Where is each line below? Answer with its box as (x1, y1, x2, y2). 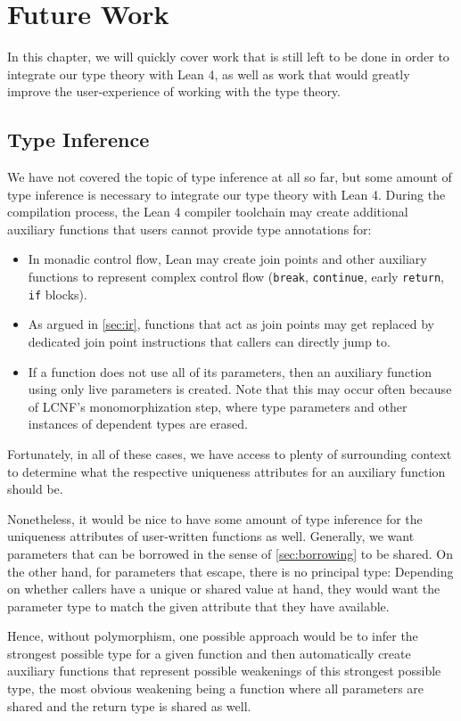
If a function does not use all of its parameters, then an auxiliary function (28, 362, 432, 381)
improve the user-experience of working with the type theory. (7, 82, 341, 101)
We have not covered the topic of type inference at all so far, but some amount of (7, 168, 452, 186)
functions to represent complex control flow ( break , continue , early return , (28, 267, 444, 286)
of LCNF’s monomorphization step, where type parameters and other (28, 397, 407, 415)
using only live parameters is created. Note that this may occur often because (28, 380, 452, 398)
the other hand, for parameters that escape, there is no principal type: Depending (7, 561, 454, 580)
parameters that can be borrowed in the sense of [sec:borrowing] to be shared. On (7, 544, 453, 562)
